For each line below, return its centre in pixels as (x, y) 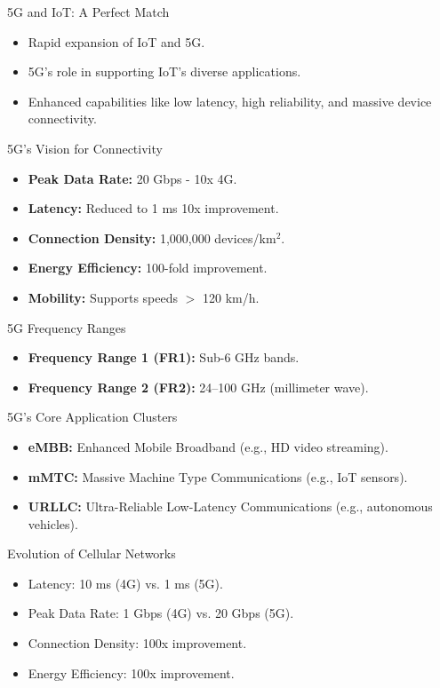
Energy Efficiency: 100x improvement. (131, 672)
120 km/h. (231, 297)
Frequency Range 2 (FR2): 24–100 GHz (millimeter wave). (198, 387)
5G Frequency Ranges (67, 327)
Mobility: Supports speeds (103, 297)
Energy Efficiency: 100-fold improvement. (148, 268)
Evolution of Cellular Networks (92, 554)
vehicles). (53, 523)
